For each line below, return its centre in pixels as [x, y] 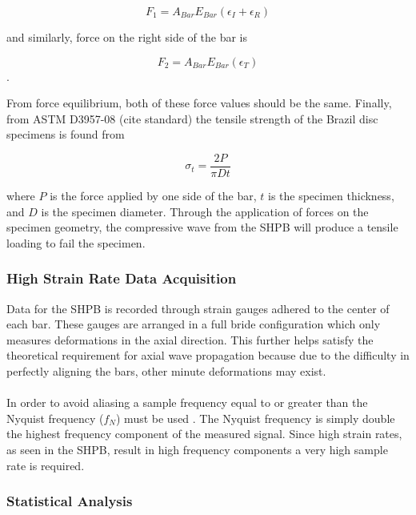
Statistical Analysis [70, 501]
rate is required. [46, 465]
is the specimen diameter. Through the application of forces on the [205, 211]
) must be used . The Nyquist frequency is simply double [256, 418]
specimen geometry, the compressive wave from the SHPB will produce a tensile [202, 227]
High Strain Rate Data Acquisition [122, 278]
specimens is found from [66, 134]
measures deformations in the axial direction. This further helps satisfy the [190, 339]
